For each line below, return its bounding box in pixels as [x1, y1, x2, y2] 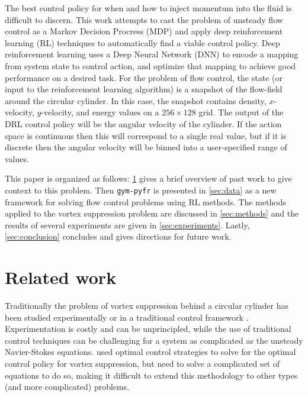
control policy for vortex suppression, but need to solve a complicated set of [5, 357, 280, 370]
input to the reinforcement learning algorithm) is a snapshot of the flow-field [5, 83, 283, 95]
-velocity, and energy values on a [41, 106, 159, 118]
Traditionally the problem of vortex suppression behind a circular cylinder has [5, 299, 288, 312]
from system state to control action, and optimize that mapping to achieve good [5, 59, 296, 72]
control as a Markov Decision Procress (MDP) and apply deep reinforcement [5, 25, 283, 37]
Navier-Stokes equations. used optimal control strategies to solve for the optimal [5, 346, 296, 358]
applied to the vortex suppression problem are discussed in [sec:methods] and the [5, 207, 299, 220]
